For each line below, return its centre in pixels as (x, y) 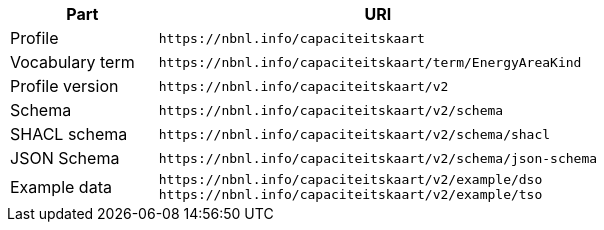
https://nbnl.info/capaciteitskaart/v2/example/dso (350, 179)
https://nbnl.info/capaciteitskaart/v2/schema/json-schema (378, 158)
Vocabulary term (72, 62)
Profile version (64, 86)
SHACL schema (69, 134)
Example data (61, 187)
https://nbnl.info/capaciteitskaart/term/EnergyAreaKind (370, 62)
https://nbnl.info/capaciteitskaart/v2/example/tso (350, 194)
